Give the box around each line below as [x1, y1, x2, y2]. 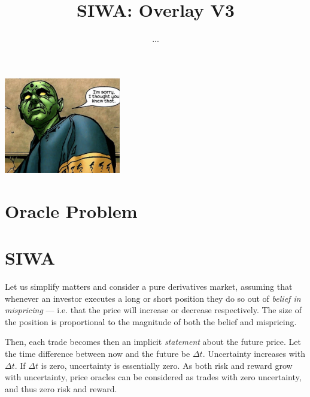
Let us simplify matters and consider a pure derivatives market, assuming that [5, 280, 293, 293]
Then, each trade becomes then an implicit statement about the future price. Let [5, 335, 301, 348]
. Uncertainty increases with [202, 347, 305, 359]
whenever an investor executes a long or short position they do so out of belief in [5, 292, 301, 304]
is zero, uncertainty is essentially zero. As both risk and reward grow [41, 359, 293, 371]
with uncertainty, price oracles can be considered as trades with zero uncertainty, [5, 371, 302, 383]
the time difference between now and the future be [5, 347, 190, 359]
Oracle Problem [5, 198, 138, 223]
